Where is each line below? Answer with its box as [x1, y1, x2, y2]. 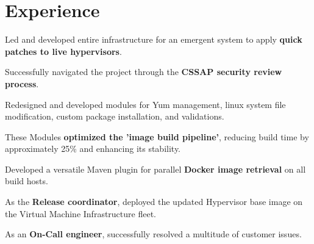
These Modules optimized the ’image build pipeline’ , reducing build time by [5, 130, 309, 143]
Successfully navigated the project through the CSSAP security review [5, 65, 282, 78]
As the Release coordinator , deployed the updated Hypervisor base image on [5, 195, 303, 208]
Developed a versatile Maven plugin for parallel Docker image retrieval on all [5, 162, 306, 175]
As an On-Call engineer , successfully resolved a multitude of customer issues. [5, 228, 302, 240]
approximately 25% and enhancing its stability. [5, 142, 181, 155]
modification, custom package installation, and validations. [5, 110, 224, 123]
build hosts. [5, 174, 48, 187]
